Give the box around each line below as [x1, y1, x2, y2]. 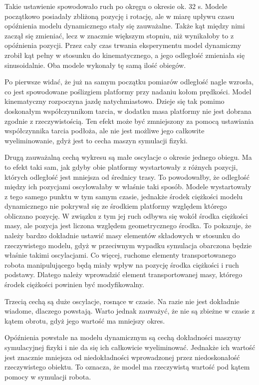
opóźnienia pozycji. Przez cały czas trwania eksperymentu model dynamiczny [4, 40, 242, 50]
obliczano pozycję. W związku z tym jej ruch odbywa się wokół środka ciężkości [4, 210, 248, 221]
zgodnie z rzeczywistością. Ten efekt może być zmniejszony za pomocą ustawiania [4, 115, 254, 126]
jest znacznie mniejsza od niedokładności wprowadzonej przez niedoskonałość [4, 352, 240, 362]
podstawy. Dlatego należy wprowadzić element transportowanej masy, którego [4, 269, 243, 280]
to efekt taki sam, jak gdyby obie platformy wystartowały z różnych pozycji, [4, 161, 238, 172]
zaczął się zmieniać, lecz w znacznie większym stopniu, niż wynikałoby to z [4, 30, 234, 40]
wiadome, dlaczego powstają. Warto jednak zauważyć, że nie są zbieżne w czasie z [4, 306, 255, 316]
